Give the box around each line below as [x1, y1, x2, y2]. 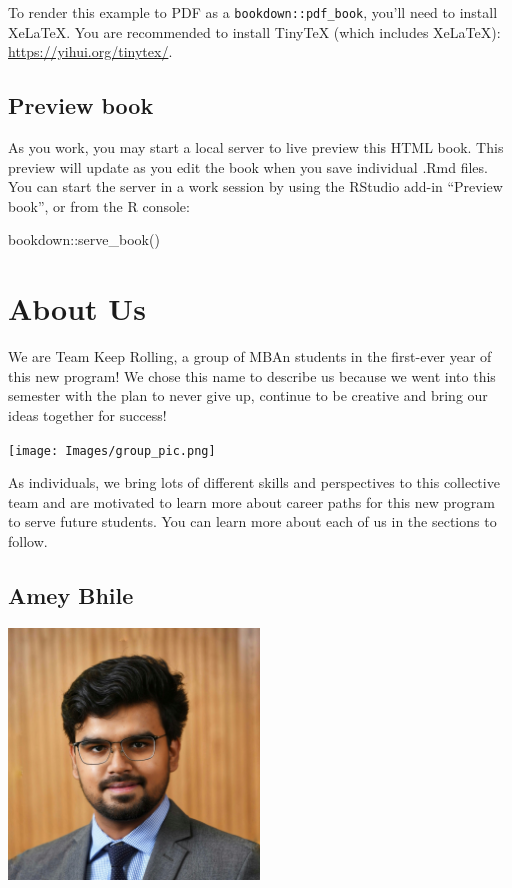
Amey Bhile [8, 579, 134, 610]
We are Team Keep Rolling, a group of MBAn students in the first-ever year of [8, 346, 492, 367]
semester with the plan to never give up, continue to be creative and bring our [8, 385, 488, 406]
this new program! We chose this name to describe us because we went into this [8, 365, 496, 386]
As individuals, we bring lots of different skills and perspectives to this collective [8, 472, 500, 493]
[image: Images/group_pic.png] [8, 443, 216, 458]
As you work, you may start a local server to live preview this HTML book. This [8, 137, 504, 158]
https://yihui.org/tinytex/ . [8, 41, 173, 62]
